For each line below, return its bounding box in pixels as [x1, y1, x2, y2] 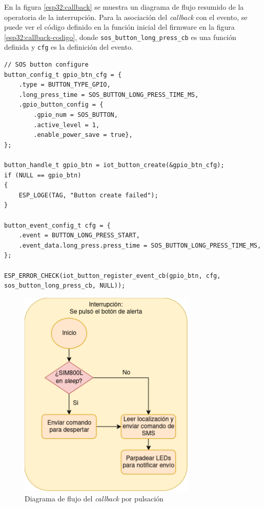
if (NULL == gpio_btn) [4, 171, 82, 179]
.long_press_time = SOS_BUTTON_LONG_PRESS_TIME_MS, [18, 91, 199, 98]
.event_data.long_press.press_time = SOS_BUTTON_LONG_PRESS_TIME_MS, [18, 241, 261, 249]
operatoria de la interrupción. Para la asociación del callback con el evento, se [4, 11, 248, 22]
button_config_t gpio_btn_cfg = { [4, 71, 122, 78]
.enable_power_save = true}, [33, 131, 133, 139]
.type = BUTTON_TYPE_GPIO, [18, 81, 111, 89]
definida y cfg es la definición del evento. [4, 42, 133, 52]
